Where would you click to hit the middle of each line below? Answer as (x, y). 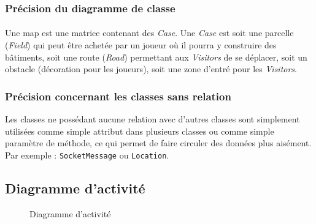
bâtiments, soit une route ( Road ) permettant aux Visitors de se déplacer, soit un (156, 57)
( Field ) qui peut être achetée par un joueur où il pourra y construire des (141, 45)
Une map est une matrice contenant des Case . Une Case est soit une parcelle (149, 33)
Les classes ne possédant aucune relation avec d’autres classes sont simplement (152, 119)
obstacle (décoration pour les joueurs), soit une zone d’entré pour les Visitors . (151, 69)
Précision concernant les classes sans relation (118, 96)
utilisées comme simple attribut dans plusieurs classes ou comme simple (140, 131)
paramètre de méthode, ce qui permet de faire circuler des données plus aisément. (158, 143)
